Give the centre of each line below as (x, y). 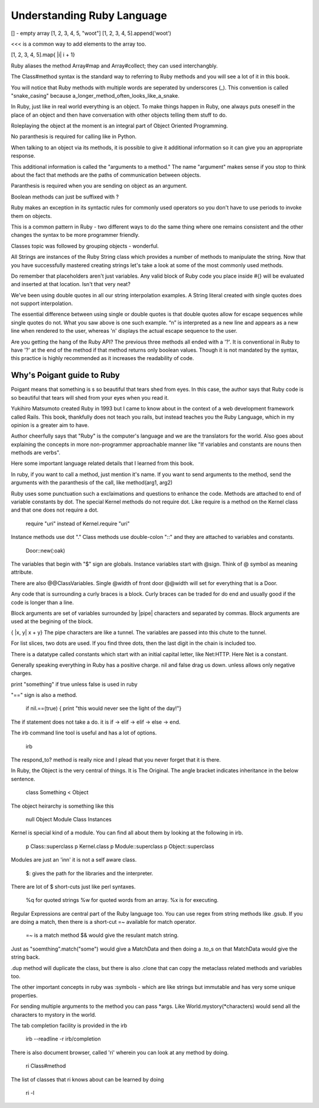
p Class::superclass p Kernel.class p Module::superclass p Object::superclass (120, 846)
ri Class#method (46, 1066)
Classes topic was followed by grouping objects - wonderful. (85, 246)
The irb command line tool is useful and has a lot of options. (84, 733)
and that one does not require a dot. (55, 510)
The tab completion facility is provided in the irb (69, 1025)
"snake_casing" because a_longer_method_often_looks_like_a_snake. (95, 95)
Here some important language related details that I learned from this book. (102, 463)
